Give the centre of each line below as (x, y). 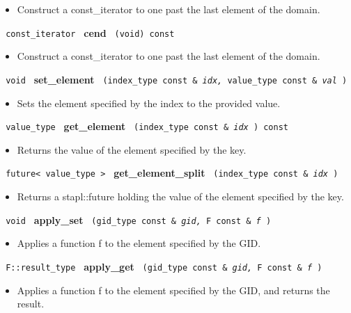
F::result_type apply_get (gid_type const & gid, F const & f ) (164, 266)
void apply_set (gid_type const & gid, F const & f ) (139, 219)
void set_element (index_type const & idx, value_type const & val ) (177, 79)
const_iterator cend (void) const (90, 32)
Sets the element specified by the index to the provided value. (149, 103)
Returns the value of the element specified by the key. (132, 149)
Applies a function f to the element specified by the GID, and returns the (173, 290)
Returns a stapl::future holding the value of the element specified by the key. (180, 196)
